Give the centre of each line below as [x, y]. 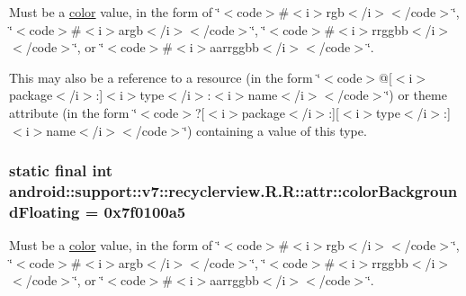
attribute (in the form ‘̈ [73, 112]
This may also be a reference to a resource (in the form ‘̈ [165, 77]
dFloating [45, 211]
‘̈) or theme [416, 95]
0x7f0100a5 [145, 211]
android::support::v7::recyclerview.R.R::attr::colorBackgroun [233, 191]
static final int [61, 170]
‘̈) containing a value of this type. [275, 130]
